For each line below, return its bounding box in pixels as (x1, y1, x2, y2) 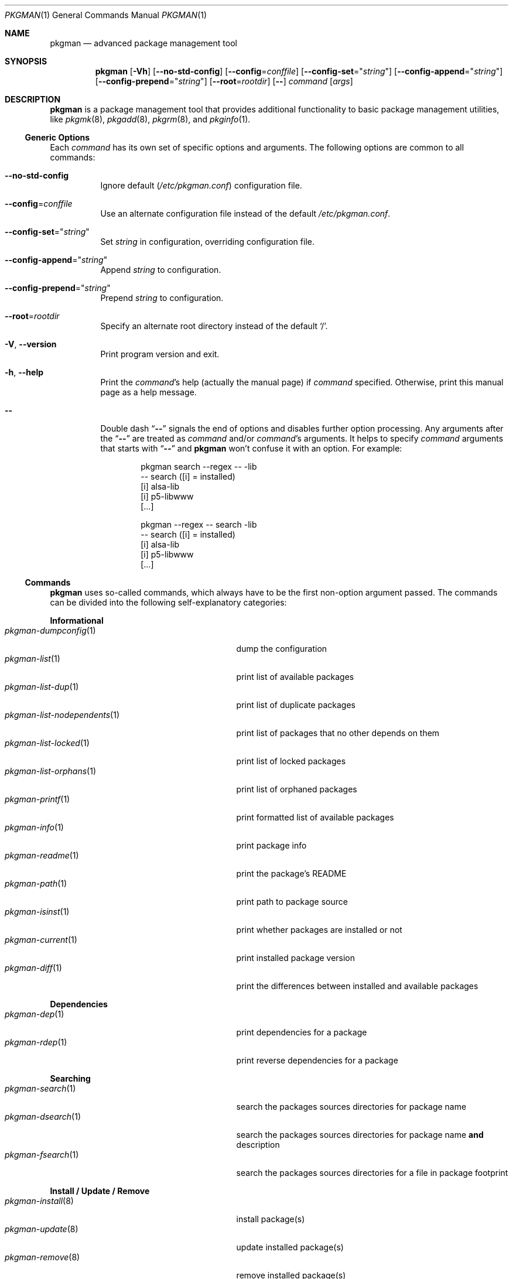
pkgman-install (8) (5, 1196, 74, 1206)
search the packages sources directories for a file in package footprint (236, 1168, 508, 1178)
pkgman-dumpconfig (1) (5, 625, 96, 635)
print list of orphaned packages (236, 784, 357, 794)
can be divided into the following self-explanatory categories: (50, 597, 287, 607)
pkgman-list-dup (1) (5, 682, 79, 692)
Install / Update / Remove (50, 1186, 150, 1196)
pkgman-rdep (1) (5, 1037, 67, 1047)
